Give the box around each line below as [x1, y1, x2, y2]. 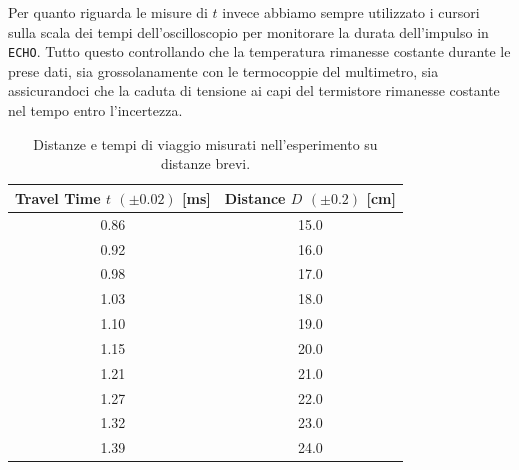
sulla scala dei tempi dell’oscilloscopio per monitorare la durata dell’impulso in [8, 21, 489, 42]
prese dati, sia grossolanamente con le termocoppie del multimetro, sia [8, 60, 439, 81]
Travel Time [15, 187, 101, 208]
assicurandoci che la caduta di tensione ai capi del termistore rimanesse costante [8, 80, 500, 101]
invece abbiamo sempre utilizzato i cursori [222, 2, 480, 22]
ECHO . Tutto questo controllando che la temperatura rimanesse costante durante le [8, 41, 511, 62]
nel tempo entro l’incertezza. [8, 100, 183, 121]
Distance [224, 187, 286, 208]
